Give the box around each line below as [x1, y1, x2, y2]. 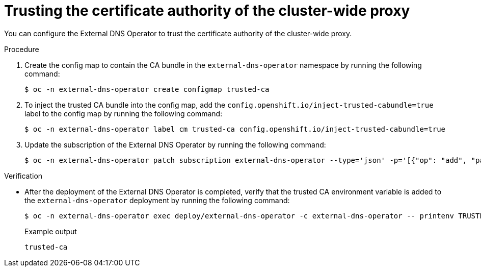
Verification [4, 171, 43, 180]
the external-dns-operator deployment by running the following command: [24, 195, 290, 205]
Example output [24, 227, 77, 236]
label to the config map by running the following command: [24, 109, 223, 118]
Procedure [4, 44, 39, 54]
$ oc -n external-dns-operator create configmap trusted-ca [24, 85, 270, 93]
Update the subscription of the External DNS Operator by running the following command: [24, 140, 326, 149]
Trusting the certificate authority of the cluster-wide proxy [4, 2, 410, 19]
